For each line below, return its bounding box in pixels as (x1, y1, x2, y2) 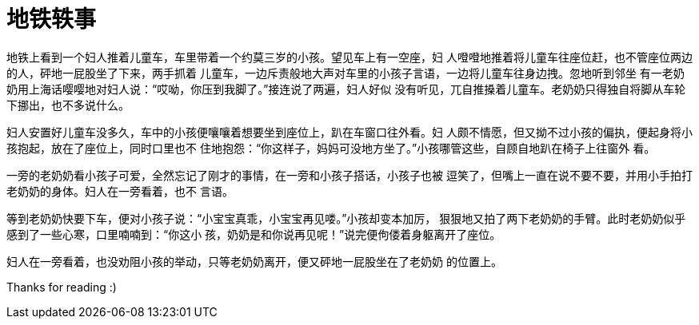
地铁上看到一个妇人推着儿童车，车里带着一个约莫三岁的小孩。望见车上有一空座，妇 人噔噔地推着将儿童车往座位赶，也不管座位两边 (6, 50, 693, 64)
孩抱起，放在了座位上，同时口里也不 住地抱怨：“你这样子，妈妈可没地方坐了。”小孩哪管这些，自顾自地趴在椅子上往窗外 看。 (6, 141, 656, 155)
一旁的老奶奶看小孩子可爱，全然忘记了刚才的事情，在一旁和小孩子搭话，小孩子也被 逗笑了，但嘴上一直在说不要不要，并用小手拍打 (6, 168, 693, 182)
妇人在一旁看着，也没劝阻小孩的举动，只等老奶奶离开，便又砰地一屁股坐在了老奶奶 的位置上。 (6, 254, 502, 268)
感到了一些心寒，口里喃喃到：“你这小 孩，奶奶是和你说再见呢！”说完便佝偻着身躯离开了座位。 (6, 227, 501, 241)
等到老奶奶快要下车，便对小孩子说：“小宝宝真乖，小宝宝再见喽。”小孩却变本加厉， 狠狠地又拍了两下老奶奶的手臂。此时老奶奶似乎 (6, 211, 686, 225)
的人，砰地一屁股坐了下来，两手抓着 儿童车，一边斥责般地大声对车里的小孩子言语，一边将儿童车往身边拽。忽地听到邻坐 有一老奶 (6, 65, 685, 80)
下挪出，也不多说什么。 (6, 97, 130, 112)
